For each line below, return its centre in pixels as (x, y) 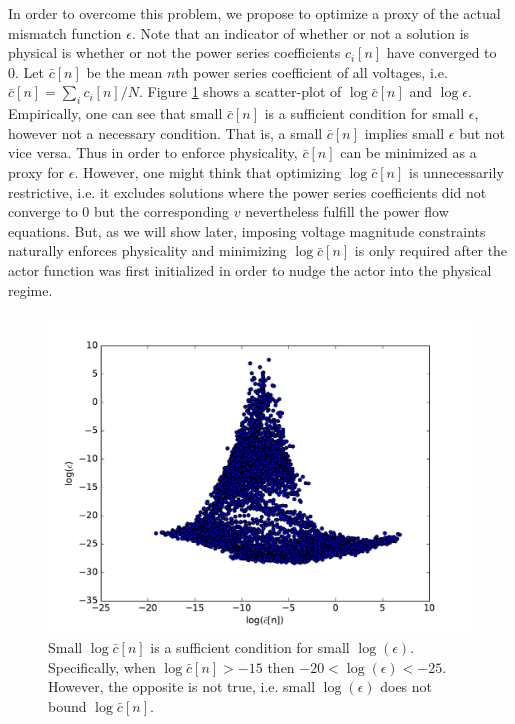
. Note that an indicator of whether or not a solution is (301, 32)
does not (406, 686)
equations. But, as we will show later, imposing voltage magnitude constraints (247, 230)
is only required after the (431, 250)
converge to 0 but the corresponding (119, 211)
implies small (404, 132)
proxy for (36, 171)
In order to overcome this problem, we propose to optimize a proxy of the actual (254, 13)
